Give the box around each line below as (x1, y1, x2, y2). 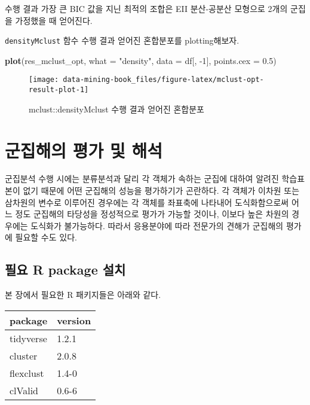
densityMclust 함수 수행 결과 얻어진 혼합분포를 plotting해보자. (5, 34, 240, 47)
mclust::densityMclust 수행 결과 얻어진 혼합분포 (29, 102, 204, 115)
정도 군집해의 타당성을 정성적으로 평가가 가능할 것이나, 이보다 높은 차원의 (15, 208, 289, 220)
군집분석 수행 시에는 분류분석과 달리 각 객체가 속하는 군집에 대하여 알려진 (5, 172, 279, 185)
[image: (29, 75, 59, 84)
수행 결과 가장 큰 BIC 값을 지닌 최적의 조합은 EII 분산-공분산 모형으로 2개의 (5, 2, 288, 14)
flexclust (10, 366, 44, 380)
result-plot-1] (29, 86, 89, 95)
